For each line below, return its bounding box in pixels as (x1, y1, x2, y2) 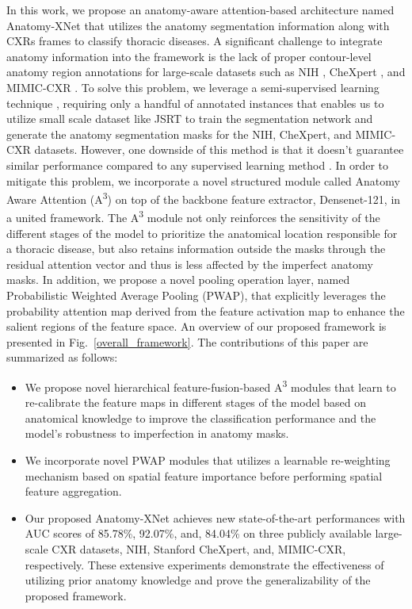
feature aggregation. (25, 483, 122, 500)
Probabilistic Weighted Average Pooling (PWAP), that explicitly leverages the (6, 287, 386, 303)
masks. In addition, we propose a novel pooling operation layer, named (6, 271, 350, 288)
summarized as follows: (6, 349, 118, 366)
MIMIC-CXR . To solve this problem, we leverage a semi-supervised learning (6, 79, 380, 95)
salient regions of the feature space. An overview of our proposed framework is (6, 318, 387, 335)
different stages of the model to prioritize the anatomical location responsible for (6, 224, 398, 241)
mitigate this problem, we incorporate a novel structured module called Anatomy (6, 172, 400, 189)
